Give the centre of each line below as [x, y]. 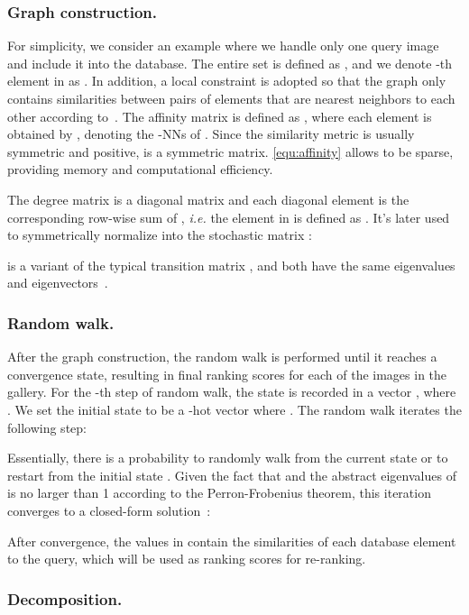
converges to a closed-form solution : [109, 510]
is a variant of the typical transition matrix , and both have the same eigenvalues [231, 265]
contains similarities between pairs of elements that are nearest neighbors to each [231, 98]
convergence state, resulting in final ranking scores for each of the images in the [227, 374]
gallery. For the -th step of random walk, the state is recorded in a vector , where [232, 392]
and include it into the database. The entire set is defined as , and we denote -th [230, 63]
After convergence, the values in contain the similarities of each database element [232, 541]
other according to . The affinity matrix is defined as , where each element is [220, 116]
